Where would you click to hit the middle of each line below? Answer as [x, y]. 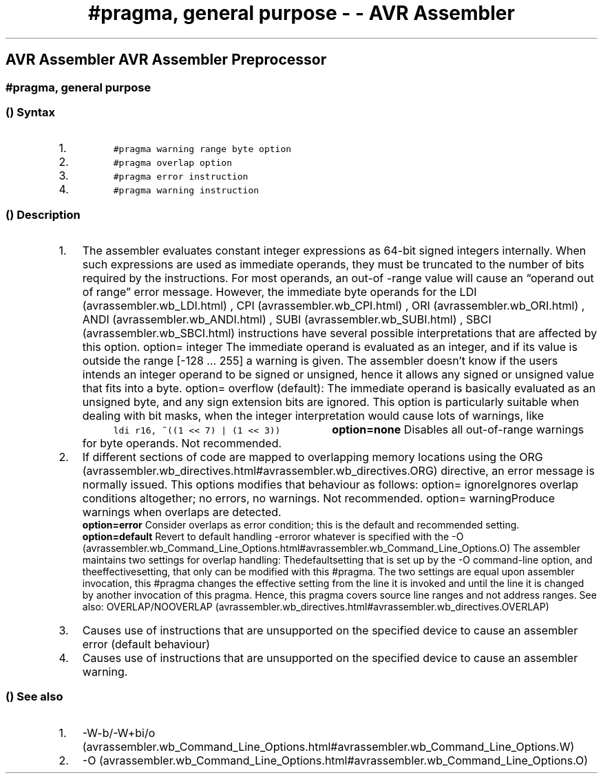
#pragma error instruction [181, 177]
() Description [43, 214]
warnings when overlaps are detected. [182, 512]
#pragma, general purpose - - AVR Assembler [301, 13]
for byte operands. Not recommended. [182, 444]
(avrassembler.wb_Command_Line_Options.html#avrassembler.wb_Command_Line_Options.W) [328, 746]
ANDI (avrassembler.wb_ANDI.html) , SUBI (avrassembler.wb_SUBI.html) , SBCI [287, 320]
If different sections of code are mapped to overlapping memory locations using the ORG [313, 457]
